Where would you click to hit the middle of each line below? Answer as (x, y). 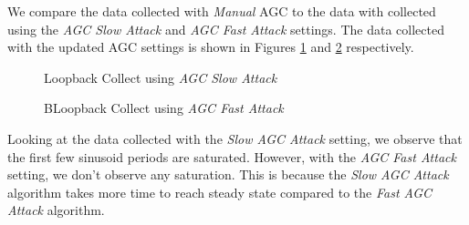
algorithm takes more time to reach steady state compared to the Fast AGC (220, 192)
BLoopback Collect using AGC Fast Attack (164, 108)
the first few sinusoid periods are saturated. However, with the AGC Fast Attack (232, 156)
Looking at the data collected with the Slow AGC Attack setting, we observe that (235, 138)
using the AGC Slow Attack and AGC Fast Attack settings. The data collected (226, 29)
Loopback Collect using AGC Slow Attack (161, 77)
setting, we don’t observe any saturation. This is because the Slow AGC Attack (228, 174)
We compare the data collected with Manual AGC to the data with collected (222, 11)
